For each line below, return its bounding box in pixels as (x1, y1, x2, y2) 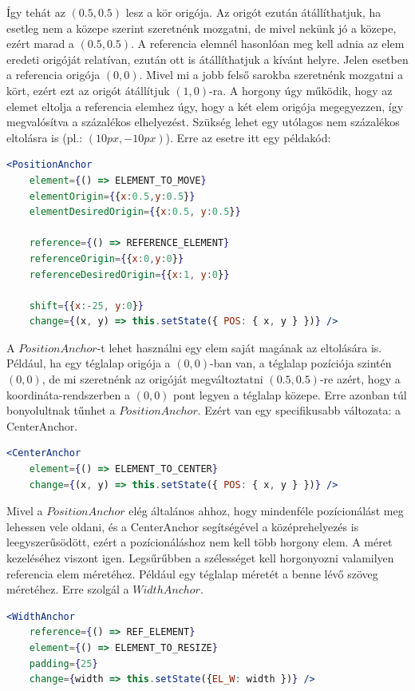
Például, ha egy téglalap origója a (6, 355, 171, 371)
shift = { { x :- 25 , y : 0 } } (29, 300, 144, 312)
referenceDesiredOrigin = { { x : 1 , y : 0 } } (29, 268, 230, 280)
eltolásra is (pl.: (6, 129, 83, 145)
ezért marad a (6, 35, 74, 52)
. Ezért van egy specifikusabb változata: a (197, 402, 401, 419)
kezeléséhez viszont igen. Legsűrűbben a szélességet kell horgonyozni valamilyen (6, 550, 394, 566)
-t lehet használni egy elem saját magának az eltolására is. (97, 339, 382, 355)
